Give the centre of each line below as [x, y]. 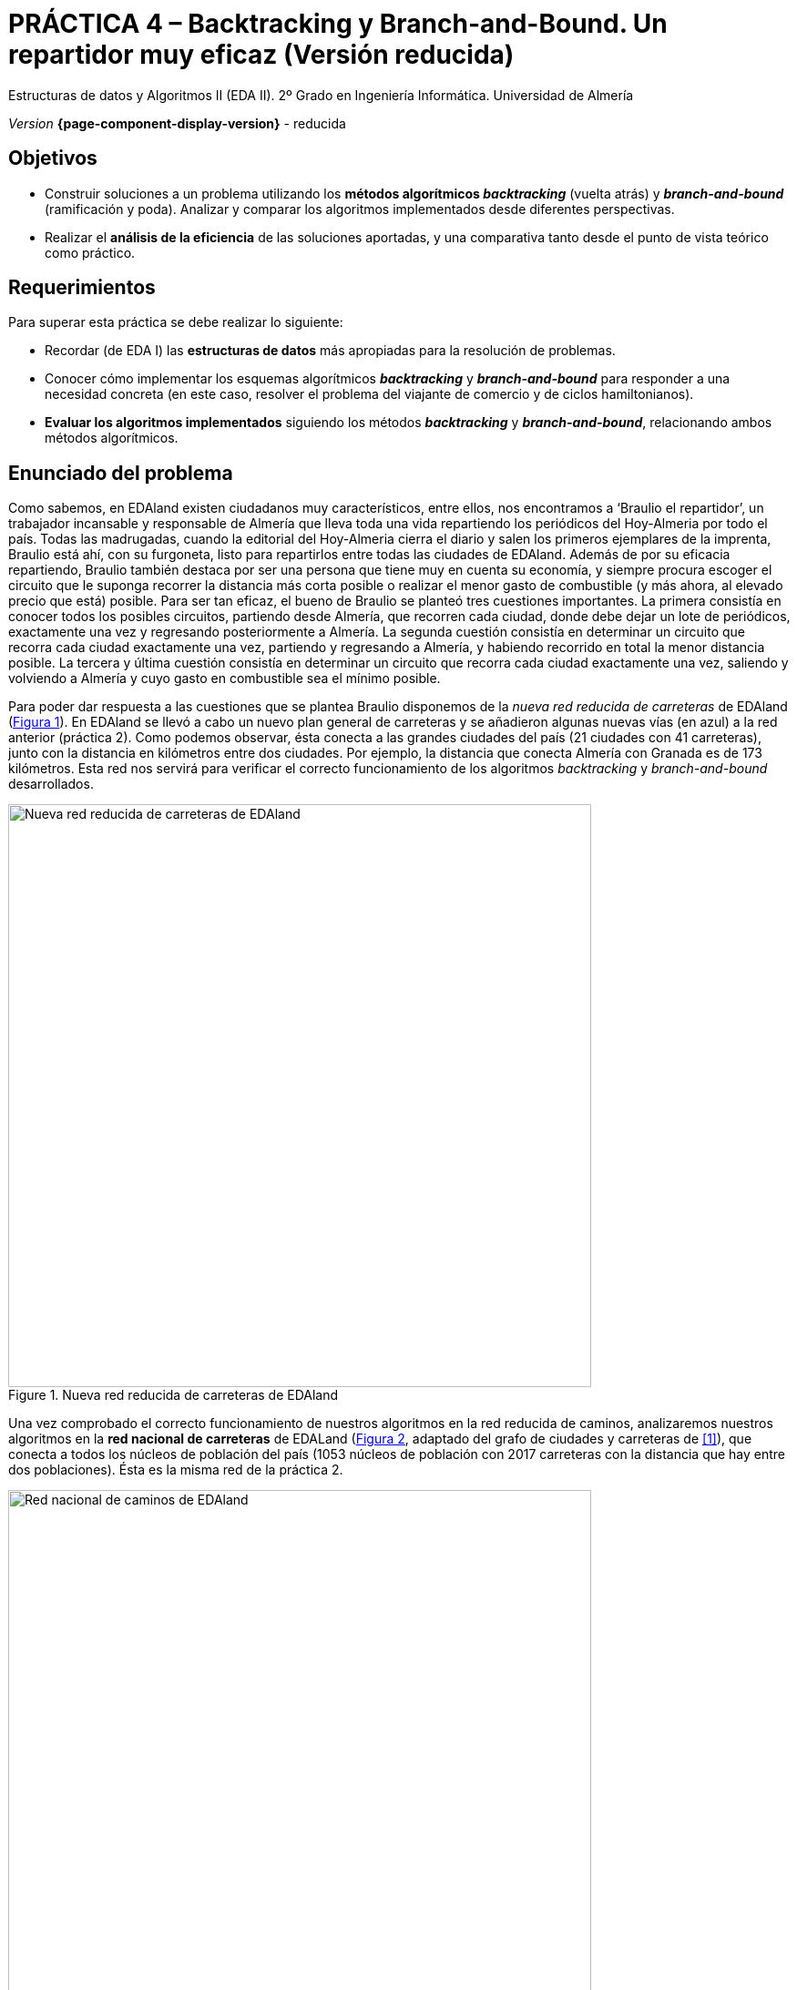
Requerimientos [82, 288]
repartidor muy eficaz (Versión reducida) [261, 55]
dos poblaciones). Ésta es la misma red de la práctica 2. [176, 1470]
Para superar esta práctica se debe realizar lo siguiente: [176, 322]
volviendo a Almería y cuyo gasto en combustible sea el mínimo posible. [225, 679]
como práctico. [90, 252]
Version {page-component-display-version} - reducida [177, 123]
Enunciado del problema [121, 473]
